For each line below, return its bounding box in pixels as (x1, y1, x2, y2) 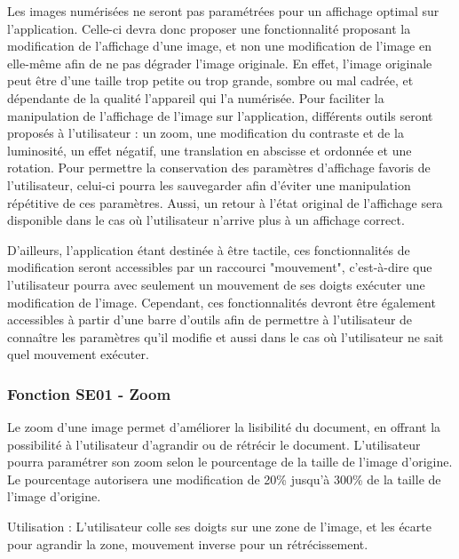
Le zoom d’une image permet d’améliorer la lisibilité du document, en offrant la (7, 418, 441, 436)
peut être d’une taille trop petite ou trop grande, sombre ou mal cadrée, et (7, 71, 414, 90)
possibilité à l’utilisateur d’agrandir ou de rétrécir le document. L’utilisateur (7, 435, 421, 453)
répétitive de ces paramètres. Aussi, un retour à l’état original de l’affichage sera (7, 193, 443, 212)
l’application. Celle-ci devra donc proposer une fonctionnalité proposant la (7, 19, 411, 37)
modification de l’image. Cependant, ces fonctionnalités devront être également (7, 292, 436, 311)
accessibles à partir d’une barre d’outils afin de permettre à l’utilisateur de (7, 310, 413, 329)
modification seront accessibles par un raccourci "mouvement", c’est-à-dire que (7, 258, 432, 276)
